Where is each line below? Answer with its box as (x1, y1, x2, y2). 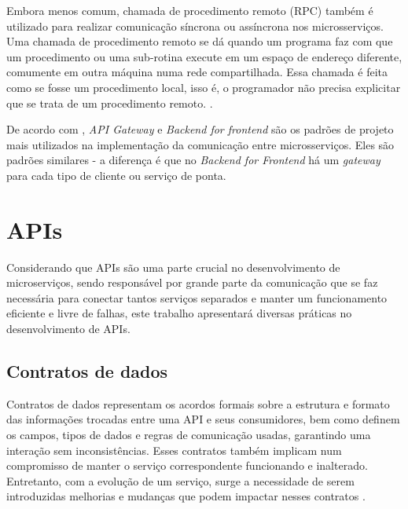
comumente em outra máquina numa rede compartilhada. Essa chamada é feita (6, 64, 388, 80)
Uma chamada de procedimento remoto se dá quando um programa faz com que (6, 33, 393, 49)
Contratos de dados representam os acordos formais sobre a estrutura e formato (6, 395, 390, 412)
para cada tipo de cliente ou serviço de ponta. (6, 167, 226, 183)
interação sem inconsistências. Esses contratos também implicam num (6, 441, 342, 458)
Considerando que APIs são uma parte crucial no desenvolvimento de (6, 258, 340, 275)
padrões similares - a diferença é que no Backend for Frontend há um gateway (6, 152, 380, 168)
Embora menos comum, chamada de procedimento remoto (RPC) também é (6, 2, 373, 18)
